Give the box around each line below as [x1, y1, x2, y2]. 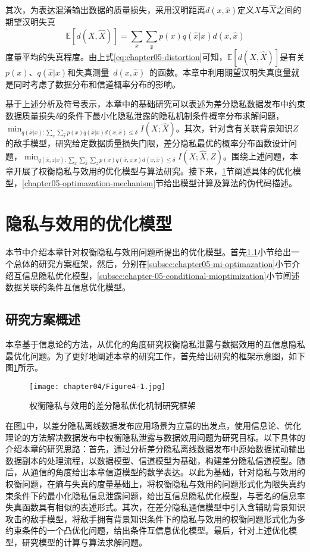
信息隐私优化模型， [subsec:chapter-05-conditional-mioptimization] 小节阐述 [21, 269, 300, 281]
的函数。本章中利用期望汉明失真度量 [149, 65, 292, 78]
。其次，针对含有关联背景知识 [176, 122, 293, 134]
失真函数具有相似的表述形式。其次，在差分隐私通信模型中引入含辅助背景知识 [5, 501, 305, 513]
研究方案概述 [5, 310, 80, 328]
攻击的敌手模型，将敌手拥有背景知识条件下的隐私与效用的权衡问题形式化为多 [5, 512, 305, 525]
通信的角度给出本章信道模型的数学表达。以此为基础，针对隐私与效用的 [30, 466, 305, 478]
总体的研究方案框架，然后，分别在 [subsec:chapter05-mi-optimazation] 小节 [13, 257, 292, 269]
